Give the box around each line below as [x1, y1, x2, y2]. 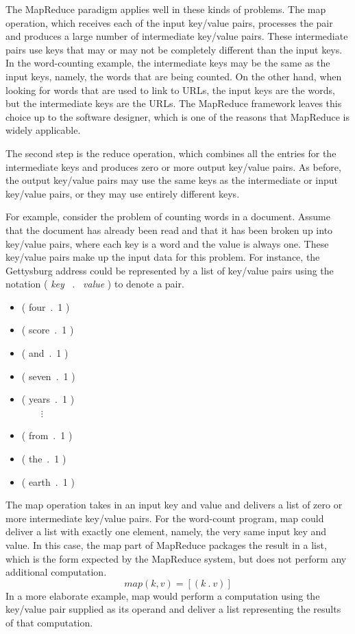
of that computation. [5, 615, 93, 629]
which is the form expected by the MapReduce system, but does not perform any [5, 551, 347, 565]
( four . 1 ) [21, 299, 70, 314]
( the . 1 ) [21, 451, 66, 466]
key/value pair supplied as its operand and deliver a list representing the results [5, 602, 341, 616]
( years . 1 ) [21, 392, 75, 406]
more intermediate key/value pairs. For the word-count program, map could [5, 510, 324, 525]
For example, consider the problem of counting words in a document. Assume [5, 209, 330, 224]
